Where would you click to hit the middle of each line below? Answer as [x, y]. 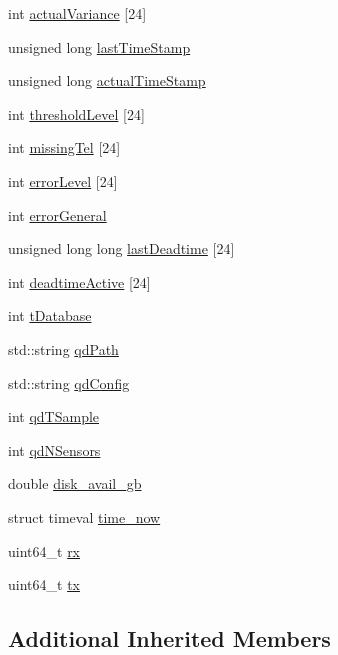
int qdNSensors [54, 449]
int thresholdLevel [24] [76, 113]
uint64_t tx [44, 584]
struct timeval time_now [84, 516]
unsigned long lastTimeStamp [99, 46]
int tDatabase [50, 315]
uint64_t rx [44, 550]
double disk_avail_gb [75, 483]
